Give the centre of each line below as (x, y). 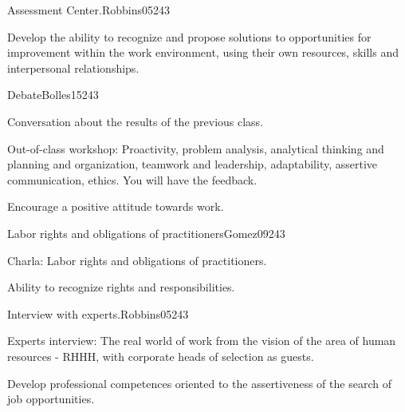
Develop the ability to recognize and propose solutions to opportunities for (189, 36)
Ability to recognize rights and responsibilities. (121, 287)
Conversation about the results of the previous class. (136, 121)
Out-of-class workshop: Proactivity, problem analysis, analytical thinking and (196, 148)
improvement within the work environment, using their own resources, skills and (203, 52)
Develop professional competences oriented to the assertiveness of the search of (199, 383)
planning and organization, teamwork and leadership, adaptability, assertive (193, 164)
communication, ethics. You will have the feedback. (132, 179)
